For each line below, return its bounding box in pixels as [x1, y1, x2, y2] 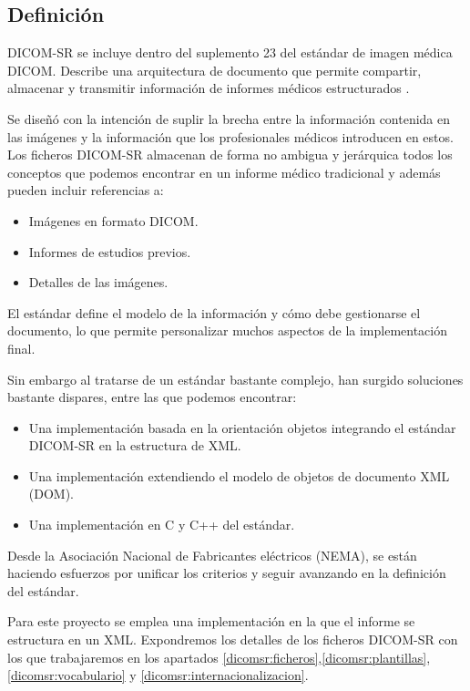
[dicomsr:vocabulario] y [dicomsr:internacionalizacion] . [7, 665, 309, 685]
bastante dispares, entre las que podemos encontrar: [7, 387, 297, 407]
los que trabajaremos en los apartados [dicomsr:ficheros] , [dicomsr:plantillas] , [7, 647, 431, 666]
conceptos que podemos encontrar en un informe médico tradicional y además [7, 162, 441, 181]
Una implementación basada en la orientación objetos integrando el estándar [28, 418, 456, 437]
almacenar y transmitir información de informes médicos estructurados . [7, 78, 410, 98]
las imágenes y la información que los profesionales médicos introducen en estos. [7, 127, 454, 146]
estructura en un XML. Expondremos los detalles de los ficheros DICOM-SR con [7, 630, 458, 649]
